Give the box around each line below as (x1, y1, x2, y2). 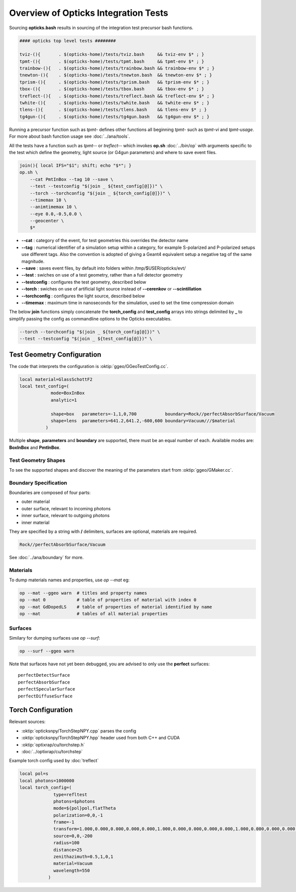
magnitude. (21, 258, 44, 264)
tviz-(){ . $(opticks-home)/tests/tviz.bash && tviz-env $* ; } (19, 52, 205, 57)
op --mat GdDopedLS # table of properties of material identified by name (19, 604, 212, 609)
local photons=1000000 (19, 778, 74, 783)
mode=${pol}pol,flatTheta (53, 806, 116, 811)
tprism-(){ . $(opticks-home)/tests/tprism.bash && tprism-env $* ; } (19, 79, 210, 85)
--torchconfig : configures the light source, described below (21, 293, 145, 299)
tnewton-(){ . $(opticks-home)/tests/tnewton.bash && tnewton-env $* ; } (19, 72, 212, 78)
